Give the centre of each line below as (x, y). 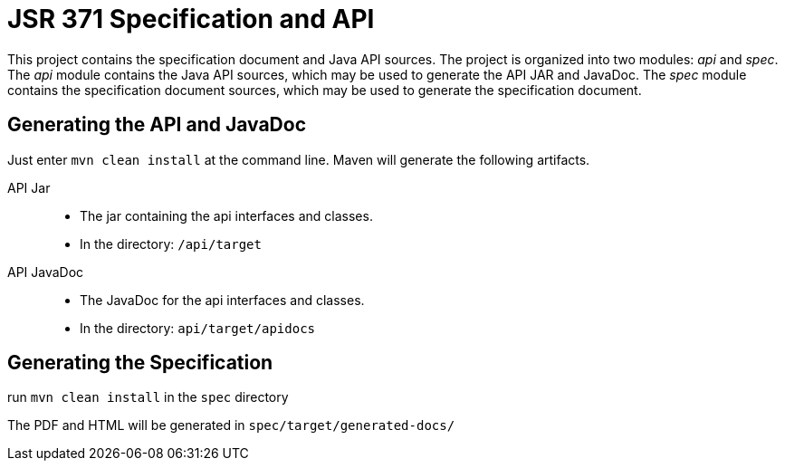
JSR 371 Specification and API (191, 19)
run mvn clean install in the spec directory (148, 397)
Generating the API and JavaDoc (157, 125)
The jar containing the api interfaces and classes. (226, 215)
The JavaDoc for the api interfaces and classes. (222, 300)
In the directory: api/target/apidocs (197, 328)
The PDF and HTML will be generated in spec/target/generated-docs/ (231, 425)
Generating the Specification (140, 363)
